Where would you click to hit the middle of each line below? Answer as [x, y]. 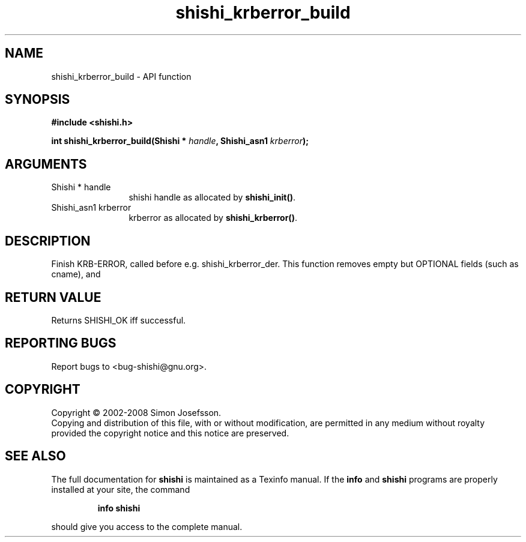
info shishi [119, 508]
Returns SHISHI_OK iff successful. [119, 320]
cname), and [76, 274]
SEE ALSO [35, 456]
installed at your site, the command [121, 489]
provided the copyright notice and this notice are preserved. [170, 433]
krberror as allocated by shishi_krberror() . [213, 218]
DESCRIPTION [48, 241]
